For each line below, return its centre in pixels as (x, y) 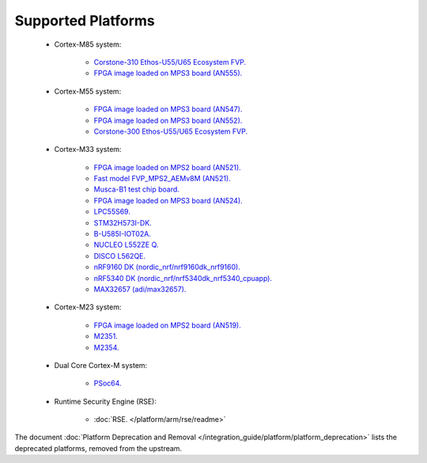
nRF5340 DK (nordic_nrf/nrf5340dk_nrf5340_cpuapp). (183, 278)
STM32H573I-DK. (123, 222)
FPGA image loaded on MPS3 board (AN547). (168, 109)
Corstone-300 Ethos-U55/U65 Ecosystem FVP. (171, 131)
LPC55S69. (112, 212)
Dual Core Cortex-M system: (101, 365)
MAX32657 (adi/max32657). (140, 289)
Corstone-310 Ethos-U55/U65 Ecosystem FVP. (170, 62)
